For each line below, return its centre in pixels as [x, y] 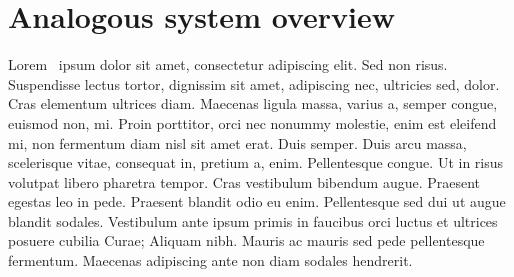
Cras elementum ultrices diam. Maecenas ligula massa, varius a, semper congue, [253, 103]
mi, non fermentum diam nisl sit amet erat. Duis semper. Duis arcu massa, [237, 142]
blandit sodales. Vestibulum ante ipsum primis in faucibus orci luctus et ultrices [253, 220]
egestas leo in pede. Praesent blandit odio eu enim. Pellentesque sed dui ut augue [257, 201]
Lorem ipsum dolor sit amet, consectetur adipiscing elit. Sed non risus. [228, 64]
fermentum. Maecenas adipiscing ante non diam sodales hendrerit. [210, 260]
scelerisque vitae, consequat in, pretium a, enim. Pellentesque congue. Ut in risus [256, 162]
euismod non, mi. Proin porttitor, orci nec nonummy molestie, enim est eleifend [252, 122]
